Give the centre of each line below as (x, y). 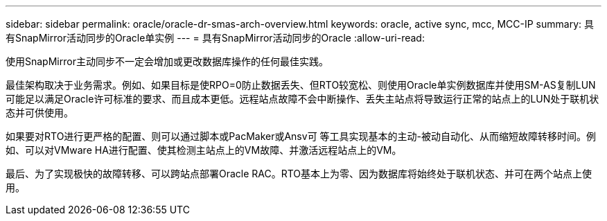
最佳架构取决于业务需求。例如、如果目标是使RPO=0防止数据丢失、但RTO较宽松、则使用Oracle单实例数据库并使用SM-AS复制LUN (301, 85)
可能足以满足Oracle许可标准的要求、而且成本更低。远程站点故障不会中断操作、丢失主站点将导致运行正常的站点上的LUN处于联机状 (302, 99)
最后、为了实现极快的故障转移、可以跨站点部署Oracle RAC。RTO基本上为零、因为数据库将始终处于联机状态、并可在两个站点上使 (299, 174)
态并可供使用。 (39, 113)
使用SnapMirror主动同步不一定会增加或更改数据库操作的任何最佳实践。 (167, 61)
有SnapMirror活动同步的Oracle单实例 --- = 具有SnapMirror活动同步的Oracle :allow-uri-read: (215, 38)
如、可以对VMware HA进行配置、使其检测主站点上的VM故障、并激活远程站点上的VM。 (204, 150)
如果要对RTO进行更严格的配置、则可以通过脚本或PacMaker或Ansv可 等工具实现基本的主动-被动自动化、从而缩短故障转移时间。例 (301, 136)
